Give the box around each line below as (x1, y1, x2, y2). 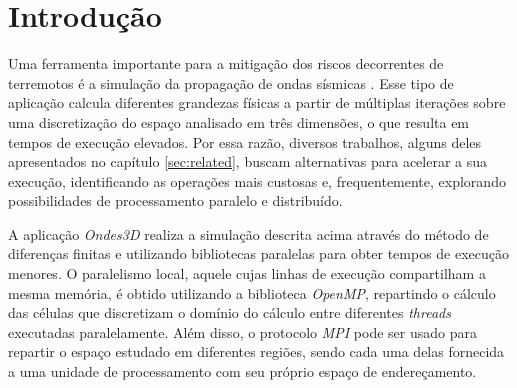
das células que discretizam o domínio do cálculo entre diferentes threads (8, 302, 451, 323)
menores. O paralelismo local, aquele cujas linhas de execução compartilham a (8, 263, 486, 284)
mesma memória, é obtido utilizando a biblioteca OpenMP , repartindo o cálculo (8, 282, 496, 303)
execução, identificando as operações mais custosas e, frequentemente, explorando (8, 170, 506, 191)
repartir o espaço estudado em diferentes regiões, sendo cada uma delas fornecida (8, 341, 505, 362)
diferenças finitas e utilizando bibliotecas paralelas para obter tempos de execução (8, 243, 510, 264)
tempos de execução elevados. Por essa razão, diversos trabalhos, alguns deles (8, 131, 482, 152)
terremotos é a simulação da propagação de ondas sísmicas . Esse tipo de (8, 72, 454, 93)
